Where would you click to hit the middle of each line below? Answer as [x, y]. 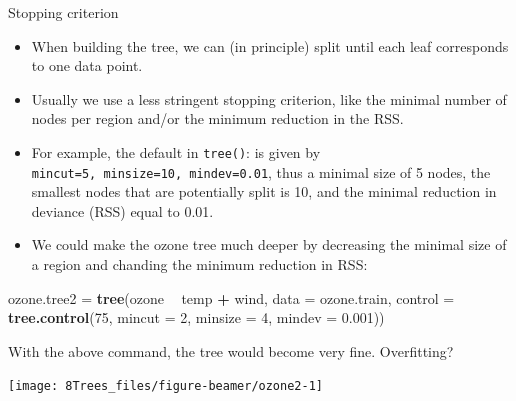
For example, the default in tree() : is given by [176, 151]
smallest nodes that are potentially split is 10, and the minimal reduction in [264, 191]
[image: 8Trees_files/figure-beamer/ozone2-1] [165, 386]
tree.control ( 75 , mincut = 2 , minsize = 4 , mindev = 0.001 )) [196, 317]
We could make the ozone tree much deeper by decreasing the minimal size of [269, 244]
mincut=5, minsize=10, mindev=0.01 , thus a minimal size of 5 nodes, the [261, 171]
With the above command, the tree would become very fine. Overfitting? [231, 350]
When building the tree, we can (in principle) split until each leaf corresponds [270, 45]
